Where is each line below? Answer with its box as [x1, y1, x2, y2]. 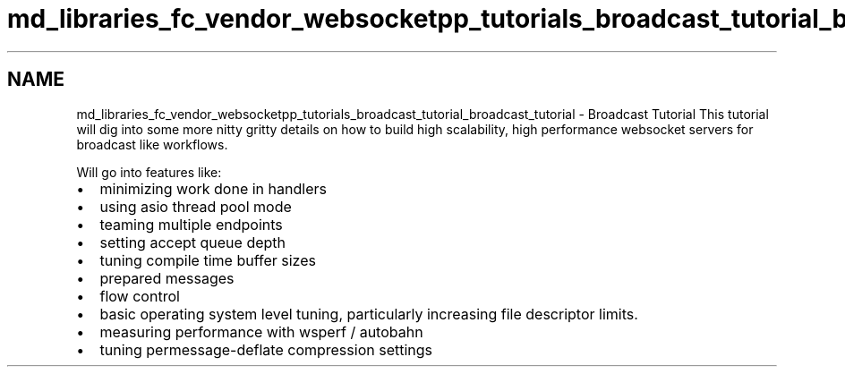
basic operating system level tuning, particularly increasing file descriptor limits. [99, 304, 638, 323]
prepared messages [99, 268, 235, 287]
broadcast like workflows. [76, 136, 228, 152]
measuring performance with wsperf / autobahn [99, 322, 423, 341]
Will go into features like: [76, 164, 222, 180]
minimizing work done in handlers [99, 179, 327, 198]
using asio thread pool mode [99, 197, 292, 216]
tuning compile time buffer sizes [99, 251, 316, 269]
